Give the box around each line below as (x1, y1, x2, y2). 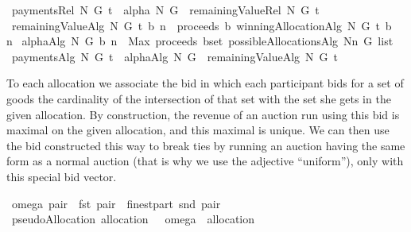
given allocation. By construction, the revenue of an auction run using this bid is (6, 106, 400, 122)
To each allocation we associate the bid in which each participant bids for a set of (6, 75, 404, 91)
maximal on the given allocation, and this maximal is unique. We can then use (6, 122, 390, 138)
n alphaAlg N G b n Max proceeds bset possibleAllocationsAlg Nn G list (6, 33, 394, 49)
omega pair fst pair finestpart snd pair (11, 195, 221, 211)
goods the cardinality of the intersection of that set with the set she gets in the (6, 90, 391, 106)
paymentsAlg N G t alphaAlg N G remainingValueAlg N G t (11, 48, 338, 64)
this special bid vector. (6, 168, 117, 184)
